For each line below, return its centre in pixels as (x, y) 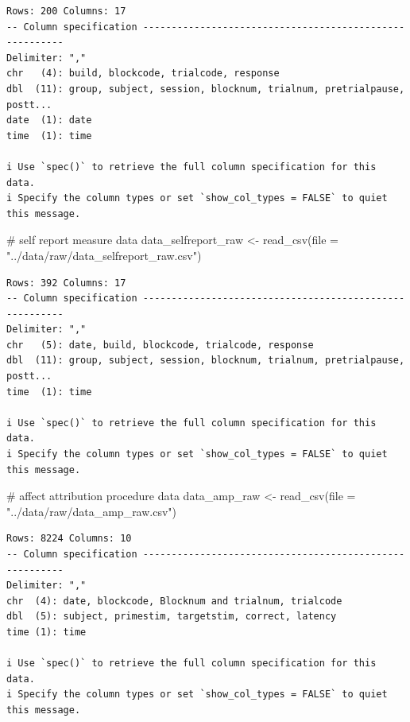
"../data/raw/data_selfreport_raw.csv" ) (104, 255)
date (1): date (49, 120)
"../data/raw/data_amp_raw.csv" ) (92, 511)
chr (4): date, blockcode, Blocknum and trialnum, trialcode (174, 601)
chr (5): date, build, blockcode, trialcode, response (160, 345)
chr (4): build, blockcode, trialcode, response (143, 74)
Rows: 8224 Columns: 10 (69, 539)
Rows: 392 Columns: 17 (66, 283)
